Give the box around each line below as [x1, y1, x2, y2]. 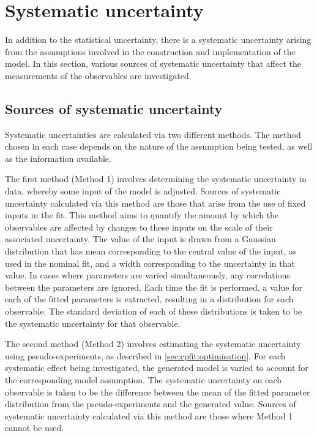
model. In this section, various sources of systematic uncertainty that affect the [5, 57, 301, 70]
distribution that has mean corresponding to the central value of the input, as [5, 245, 297, 258]
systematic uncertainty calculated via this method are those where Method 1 [5, 409, 293, 422]
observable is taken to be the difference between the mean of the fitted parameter [5, 385, 310, 398]
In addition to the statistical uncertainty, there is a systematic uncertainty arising [5, 33, 311, 46]
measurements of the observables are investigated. [5, 69, 192, 82]
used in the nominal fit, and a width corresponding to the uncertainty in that [5, 256, 295, 269]
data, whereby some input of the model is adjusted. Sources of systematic [5, 185, 281, 197]
